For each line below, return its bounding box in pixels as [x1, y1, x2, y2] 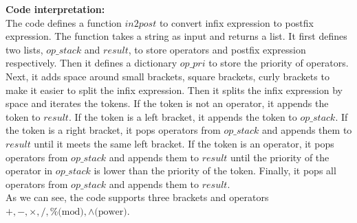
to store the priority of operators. [208, 56, 349, 70]
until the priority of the [230, 150, 329, 164]
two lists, [6, 42, 43, 56]
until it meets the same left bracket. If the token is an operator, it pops [34, 136, 334, 150]
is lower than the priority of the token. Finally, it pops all [94, 163, 336, 178]
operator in [6, 163, 53, 178]
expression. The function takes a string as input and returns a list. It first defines [6, 29, 347, 43]
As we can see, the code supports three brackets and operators [6, 190, 269, 204]
